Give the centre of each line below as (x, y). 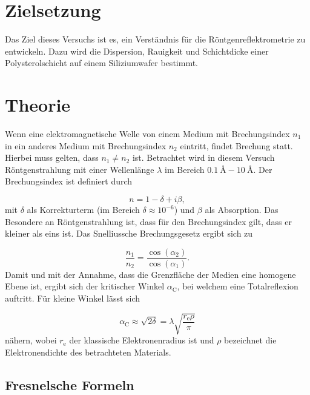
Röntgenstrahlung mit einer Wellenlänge (80, 169)
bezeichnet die (250, 340)
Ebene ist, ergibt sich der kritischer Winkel (85, 286)
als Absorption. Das (242, 209)
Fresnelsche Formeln (70, 384)
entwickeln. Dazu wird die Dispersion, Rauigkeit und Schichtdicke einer (137, 51)
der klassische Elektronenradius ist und (142, 340)
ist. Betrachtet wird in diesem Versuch (203, 157)
